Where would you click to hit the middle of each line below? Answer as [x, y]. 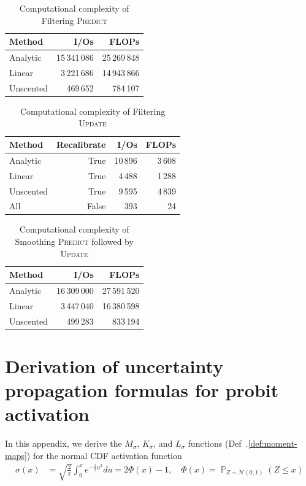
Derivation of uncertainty [114, 366]
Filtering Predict [74, 20]
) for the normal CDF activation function [104, 455]
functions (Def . [218, 443]
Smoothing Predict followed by [74, 241]
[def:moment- [273, 443]
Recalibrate [81, 144]
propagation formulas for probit [142, 390]
